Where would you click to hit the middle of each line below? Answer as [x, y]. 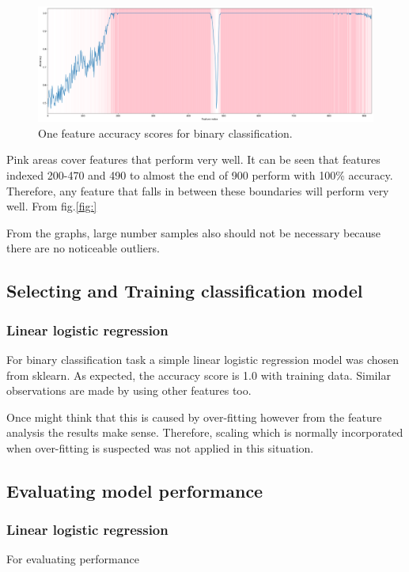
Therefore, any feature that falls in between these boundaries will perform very [198, 190]
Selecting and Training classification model [185, 291]
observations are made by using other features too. [129, 390]
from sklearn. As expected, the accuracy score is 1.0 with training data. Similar [199, 375]
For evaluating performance [73, 559]
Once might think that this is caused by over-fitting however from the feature [194, 417]
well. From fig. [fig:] [52, 206]
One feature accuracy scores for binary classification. [165, 133]
